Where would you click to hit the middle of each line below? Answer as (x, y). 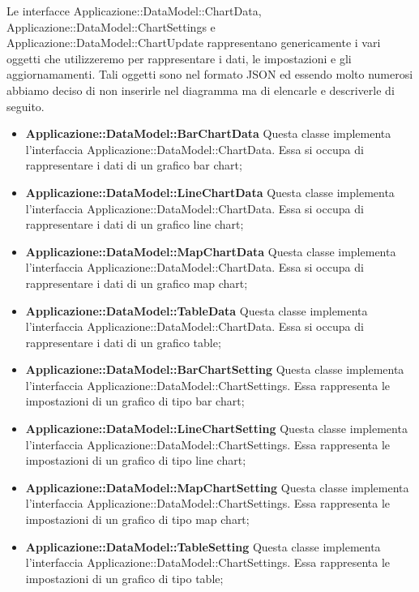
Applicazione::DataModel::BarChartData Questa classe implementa (208, 133)
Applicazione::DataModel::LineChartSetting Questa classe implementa (216, 429)
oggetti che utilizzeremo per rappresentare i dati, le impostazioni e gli (179, 58)
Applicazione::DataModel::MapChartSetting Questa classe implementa (217, 487)
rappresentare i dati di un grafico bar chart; (134, 165)
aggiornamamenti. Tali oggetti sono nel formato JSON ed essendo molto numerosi (210, 74)
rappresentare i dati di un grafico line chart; (135, 224)
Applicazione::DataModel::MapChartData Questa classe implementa (211, 251)
